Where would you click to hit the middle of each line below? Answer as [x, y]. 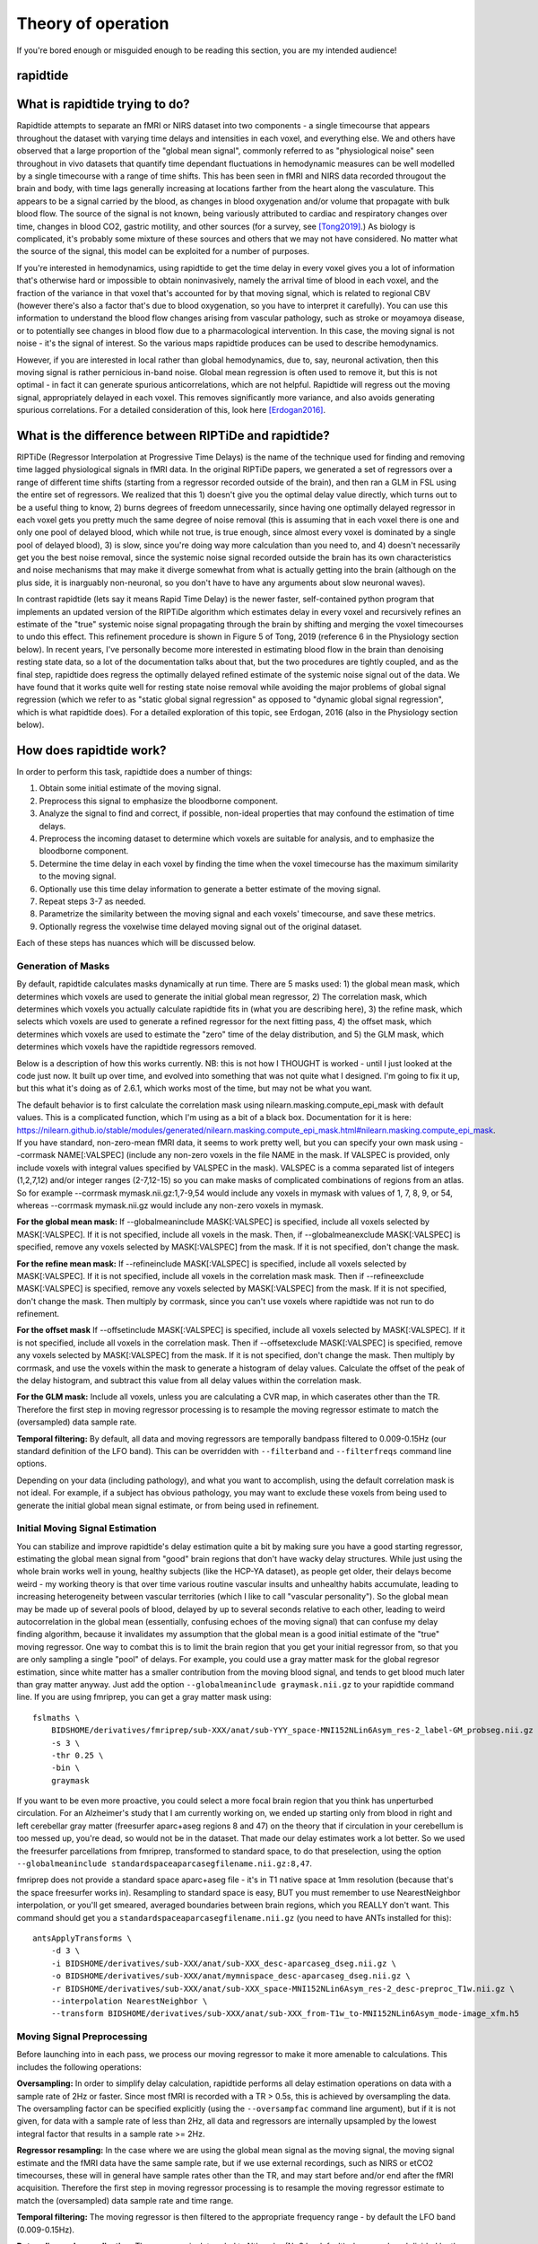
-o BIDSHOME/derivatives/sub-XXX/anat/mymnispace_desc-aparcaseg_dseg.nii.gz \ [231, 1976]
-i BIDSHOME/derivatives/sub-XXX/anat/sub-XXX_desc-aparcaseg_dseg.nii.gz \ [224, 1963]
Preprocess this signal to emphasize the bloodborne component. [158, 801]
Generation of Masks [63, 966]
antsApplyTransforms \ [82, 1938]
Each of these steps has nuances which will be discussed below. [136, 943]
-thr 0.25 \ [77, 1755]
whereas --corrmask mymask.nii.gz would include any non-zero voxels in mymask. [170, 1205]
